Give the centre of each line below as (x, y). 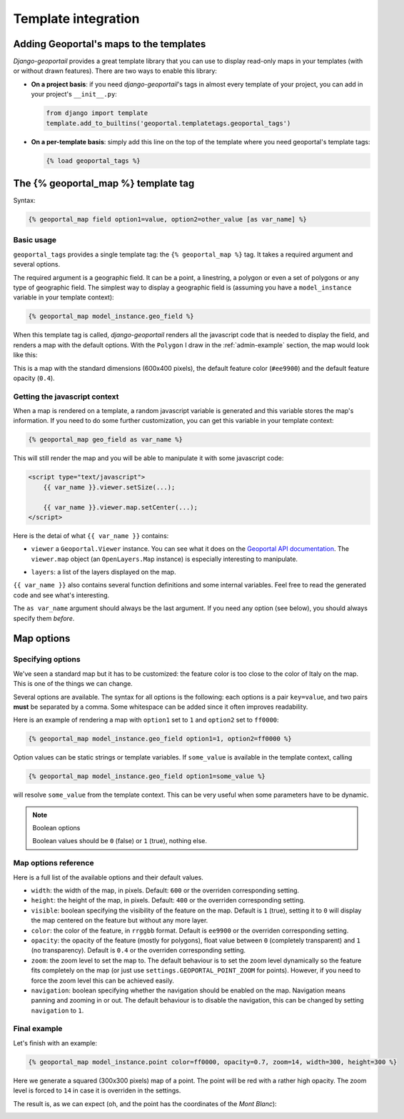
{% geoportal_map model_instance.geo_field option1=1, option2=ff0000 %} (160, 739)
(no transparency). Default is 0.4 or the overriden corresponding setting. (138, 950)
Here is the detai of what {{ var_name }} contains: (91, 535)
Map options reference (54, 863)
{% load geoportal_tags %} (93, 160)
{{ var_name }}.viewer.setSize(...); (109, 487)
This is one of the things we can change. (73, 684)
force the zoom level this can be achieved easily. (102, 980)
